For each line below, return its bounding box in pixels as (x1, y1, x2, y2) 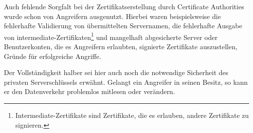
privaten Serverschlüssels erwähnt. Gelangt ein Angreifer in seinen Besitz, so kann (4, 76, 248, 87)
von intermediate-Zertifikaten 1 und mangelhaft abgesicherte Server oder (4, 30, 218, 42)
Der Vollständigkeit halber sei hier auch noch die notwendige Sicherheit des (4, 67, 229, 77)
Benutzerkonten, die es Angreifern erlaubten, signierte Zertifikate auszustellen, (4, 41, 237, 52)
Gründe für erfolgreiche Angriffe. (4, 51, 101, 61)
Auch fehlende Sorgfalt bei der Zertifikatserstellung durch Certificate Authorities (4, 1, 244, 11)
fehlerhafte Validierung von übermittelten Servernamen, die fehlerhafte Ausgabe (4, 20, 242, 31)
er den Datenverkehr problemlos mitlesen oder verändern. (4, 86, 175, 96)
